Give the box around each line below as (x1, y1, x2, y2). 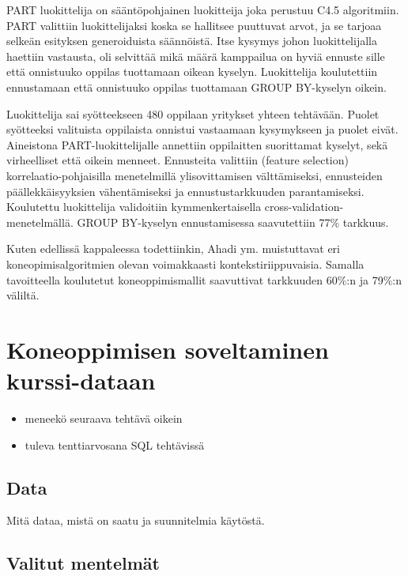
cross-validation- (264, 198, 344, 215)
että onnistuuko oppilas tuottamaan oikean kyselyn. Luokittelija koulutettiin (6, 63, 378, 80)
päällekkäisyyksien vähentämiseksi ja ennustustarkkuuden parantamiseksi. (6, 183, 365, 199)
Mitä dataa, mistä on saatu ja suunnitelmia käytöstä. (6, 512, 265, 529)
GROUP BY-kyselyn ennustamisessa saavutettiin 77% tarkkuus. (77, 213, 389, 230)
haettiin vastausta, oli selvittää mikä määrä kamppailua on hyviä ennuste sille (6, 47, 385, 64)
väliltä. (6, 287, 40, 303)
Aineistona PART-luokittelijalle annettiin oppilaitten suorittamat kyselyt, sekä (6, 136, 388, 152)
